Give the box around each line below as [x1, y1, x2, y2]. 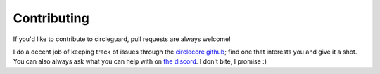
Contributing [13, 10, 89, 26]
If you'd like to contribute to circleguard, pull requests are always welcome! [13, 35, 232, 43]
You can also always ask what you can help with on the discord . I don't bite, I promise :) [13, 57, 267, 66]
